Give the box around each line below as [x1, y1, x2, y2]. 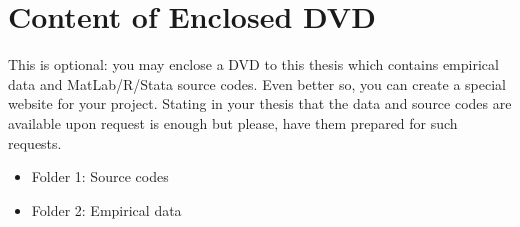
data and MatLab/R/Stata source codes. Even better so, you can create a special [8, 73, 506, 94]
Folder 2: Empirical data [31, 199, 182, 220]
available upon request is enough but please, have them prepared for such [8, 112, 458, 133]
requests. [8, 132, 62, 153]
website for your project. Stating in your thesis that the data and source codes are [8, 93, 512, 114]
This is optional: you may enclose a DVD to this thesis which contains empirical [8, 54, 499, 75]
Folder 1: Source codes [31, 166, 169, 187]
